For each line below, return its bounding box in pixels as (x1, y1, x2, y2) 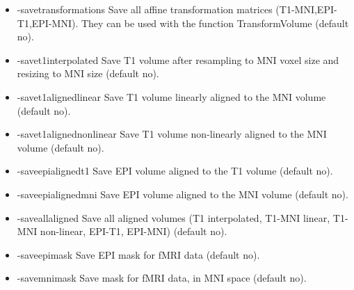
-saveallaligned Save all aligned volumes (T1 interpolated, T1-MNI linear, (17, 210, 330, 225)
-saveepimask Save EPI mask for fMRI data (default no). (17, 247, 260, 261)
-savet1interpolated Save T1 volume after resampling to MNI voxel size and (17, 52, 339, 67)
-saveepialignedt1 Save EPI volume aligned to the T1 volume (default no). (17, 163, 333, 178)
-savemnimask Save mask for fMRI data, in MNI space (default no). (17, 271, 307, 285)
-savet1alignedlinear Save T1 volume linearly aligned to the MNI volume (17, 89, 326, 104)
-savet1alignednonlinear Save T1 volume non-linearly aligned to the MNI (17, 127, 327, 141)
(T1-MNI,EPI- (275, 2, 337, 16)
